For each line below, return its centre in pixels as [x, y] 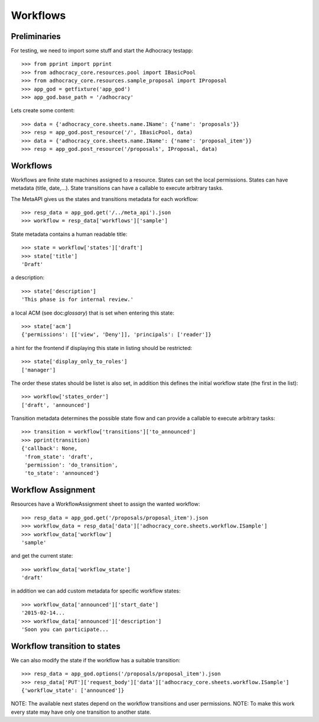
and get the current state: [42, 556]
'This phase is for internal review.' [78, 300]
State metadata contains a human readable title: [69, 234]
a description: [27, 277]
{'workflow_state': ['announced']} [73, 691]
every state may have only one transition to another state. [81, 712]
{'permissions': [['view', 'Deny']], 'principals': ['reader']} [117, 335]
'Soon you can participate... [65, 629]
